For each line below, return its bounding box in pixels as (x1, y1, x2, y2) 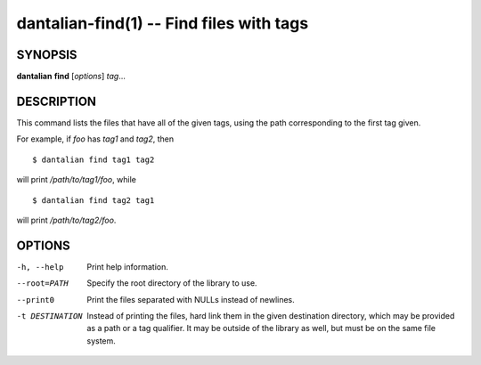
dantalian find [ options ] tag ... (16, 71, 126, 82)
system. (86, 335, 116, 346)
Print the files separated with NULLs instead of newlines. (86, 294, 296, 304)
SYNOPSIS (16, 47, 77, 62)
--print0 (16, 295, 55, 304)
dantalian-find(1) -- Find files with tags (16, 13, 309, 33)
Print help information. (86, 261, 168, 272)
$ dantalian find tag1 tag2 (32, 154, 155, 165)
